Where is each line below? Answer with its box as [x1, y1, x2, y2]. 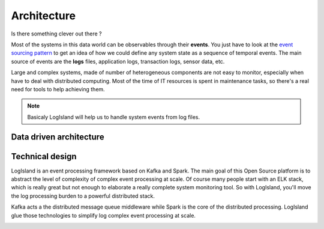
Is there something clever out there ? [11, 30, 102, 37]
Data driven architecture [11, 132, 104, 142]
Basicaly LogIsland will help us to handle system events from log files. [27, 113, 200, 120]
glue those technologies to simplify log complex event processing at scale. [11, 212, 196, 219]
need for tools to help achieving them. [11, 85, 105, 93]
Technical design [11, 151, 77, 162]
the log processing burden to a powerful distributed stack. [11, 192, 155, 200]
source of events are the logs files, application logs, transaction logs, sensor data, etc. [11, 58, 225, 65]
